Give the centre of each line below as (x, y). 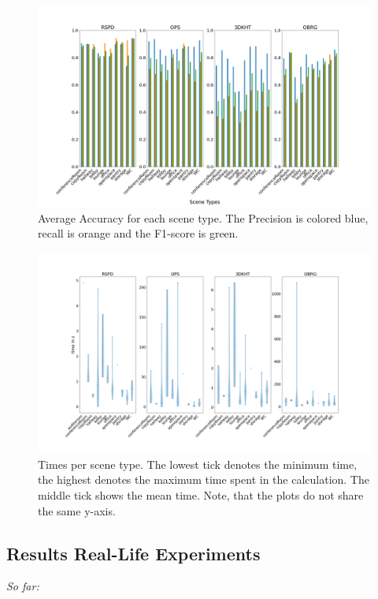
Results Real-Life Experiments (133, 553)
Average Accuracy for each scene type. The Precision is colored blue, (203, 217)
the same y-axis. (77, 510)
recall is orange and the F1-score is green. (138, 233)
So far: (23, 586)
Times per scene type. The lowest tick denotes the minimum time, (198, 464)
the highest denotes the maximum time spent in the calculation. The (204, 479)
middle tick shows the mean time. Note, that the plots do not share (201, 495)
